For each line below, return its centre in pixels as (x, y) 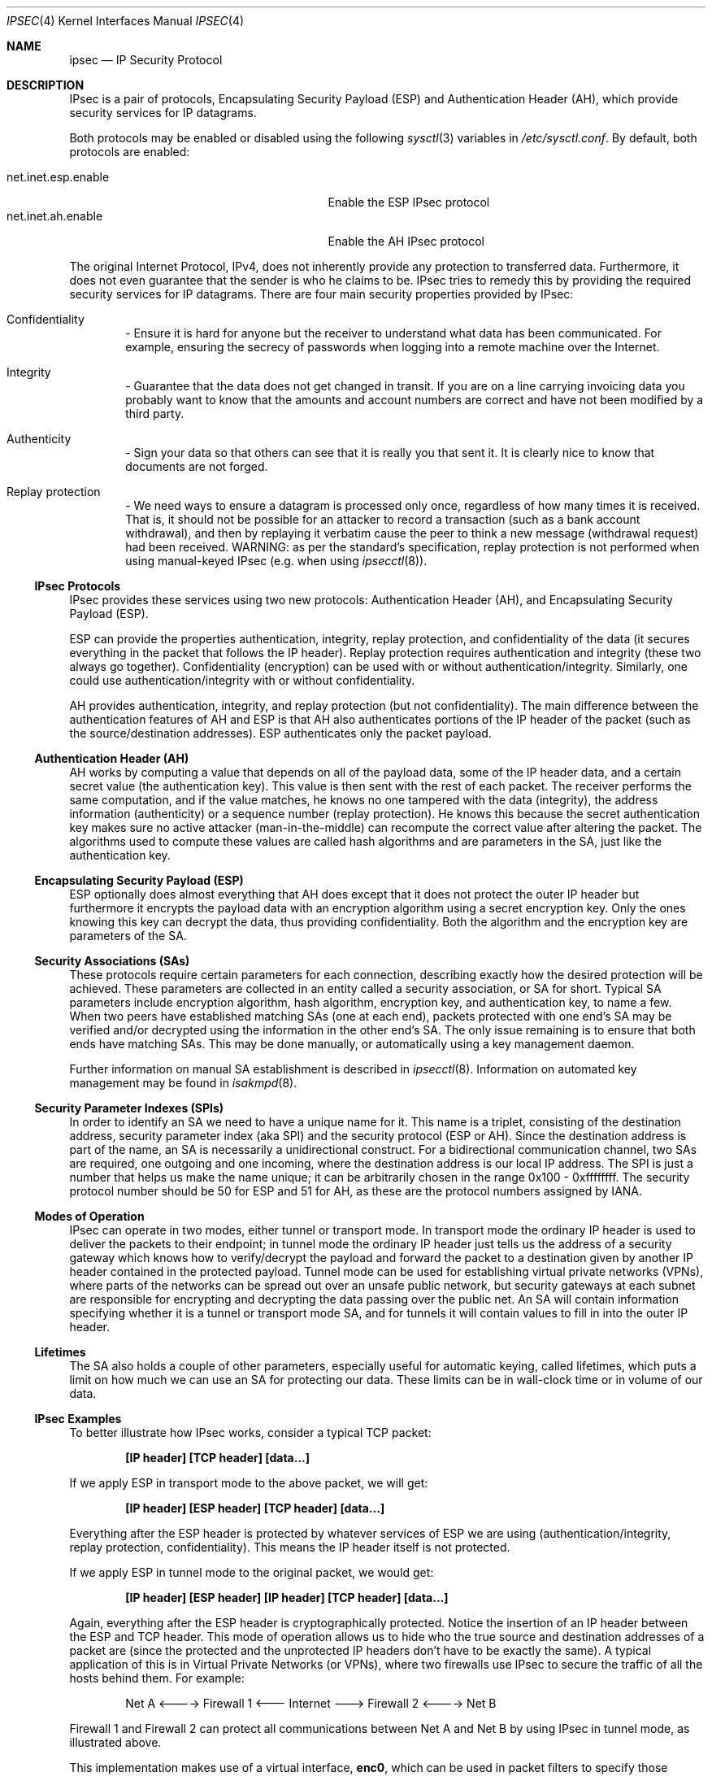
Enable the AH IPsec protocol (406, 241)
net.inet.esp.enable (58, 177)
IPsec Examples (78, 1419)
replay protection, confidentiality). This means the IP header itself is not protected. (290, 1547)
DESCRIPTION (46, 85)
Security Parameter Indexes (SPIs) (129, 1108)
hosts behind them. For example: (157, 1678)
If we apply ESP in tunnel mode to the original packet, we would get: (252, 1572)
